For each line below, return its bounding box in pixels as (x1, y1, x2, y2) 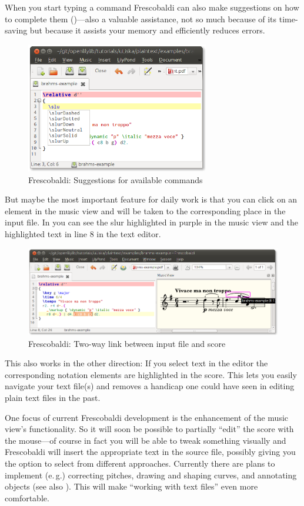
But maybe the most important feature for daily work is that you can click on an (5, 193, 298, 205)
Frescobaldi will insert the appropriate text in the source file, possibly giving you (5, 446, 296, 458)
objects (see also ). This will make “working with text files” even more (5, 480, 258, 492)
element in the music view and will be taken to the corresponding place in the (5, 204, 286, 217)
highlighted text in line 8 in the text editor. (5, 228, 161, 240)
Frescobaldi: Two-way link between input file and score (28, 337, 226, 349)
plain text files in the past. (5, 391, 101, 403)
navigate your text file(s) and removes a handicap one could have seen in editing (5, 380, 295, 392)
